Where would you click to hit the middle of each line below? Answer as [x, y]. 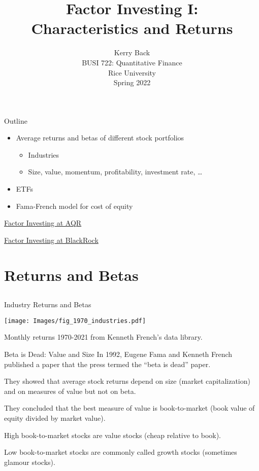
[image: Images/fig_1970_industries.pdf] [75, 321]
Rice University [132, 72]
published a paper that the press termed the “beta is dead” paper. [107, 364]
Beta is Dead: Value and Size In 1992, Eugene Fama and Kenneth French [118, 354]
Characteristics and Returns [132, 28]
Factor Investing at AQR [43, 223]
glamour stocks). [30, 462]
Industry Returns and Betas [48, 304]
